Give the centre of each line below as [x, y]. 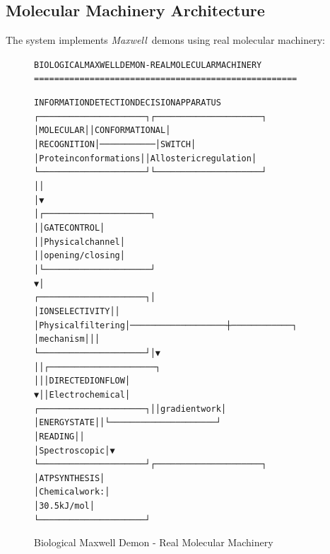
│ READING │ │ [59, 436]
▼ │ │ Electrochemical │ [82, 394]
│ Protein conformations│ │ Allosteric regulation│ [146, 158]
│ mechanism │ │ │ [67, 339]
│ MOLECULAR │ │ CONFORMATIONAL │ [102, 131]
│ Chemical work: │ [72, 492]
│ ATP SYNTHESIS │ [70, 478]
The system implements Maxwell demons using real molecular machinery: [165, 40]
